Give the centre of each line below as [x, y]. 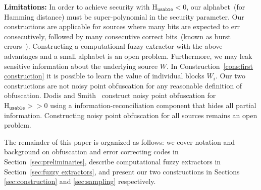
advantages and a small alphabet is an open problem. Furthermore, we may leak [128, 56]
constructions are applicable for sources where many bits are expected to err [122, 26]
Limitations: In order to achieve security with [77, 7]
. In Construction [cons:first [210, 66]
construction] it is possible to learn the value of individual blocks [104, 76]
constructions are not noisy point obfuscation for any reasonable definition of [123, 85]
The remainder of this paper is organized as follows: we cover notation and [120, 141]
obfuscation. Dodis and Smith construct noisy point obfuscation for [110, 95]
